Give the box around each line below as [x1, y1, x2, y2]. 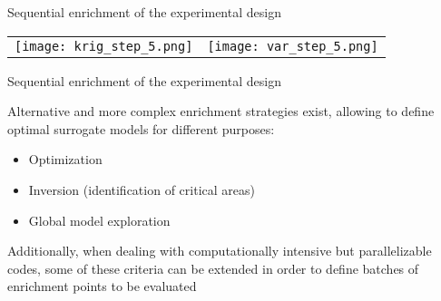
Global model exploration [28, 210, 171, 229]
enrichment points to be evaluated [7, 277, 197, 296]
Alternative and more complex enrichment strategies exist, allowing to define [7, 102, 435, 121]
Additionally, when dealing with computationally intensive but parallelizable [7, 241, 432, 260]
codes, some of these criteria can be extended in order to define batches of [7, 258, 419, 277]
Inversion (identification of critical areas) [28, 180, 255, 199]
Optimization [28, 150, 103, 169]
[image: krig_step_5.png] [15, 38, 193, 53]
